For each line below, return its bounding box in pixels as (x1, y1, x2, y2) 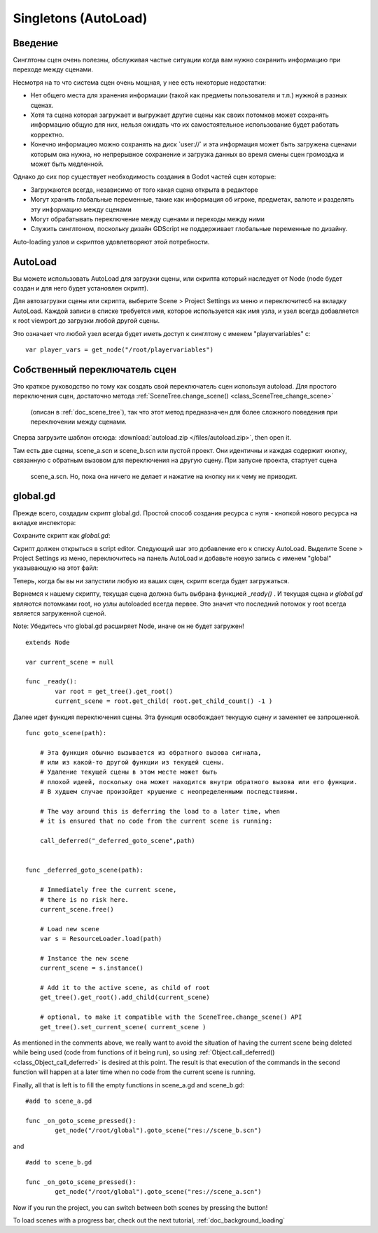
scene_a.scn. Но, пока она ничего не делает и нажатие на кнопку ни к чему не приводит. (30, 472, 297, 480)
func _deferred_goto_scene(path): (25, 866, 143, 875)
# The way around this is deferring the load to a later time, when (39, 807, 280, 816)
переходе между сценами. (13, 65, 94, 74)
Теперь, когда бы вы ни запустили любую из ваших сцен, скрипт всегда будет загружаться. (13, 576, 290, 585)
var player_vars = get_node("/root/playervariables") (25, 345, 213, 354)
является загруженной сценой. (13, 609, 106, 618)
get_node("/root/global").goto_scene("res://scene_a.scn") (55, 1187, 262, 1196)
